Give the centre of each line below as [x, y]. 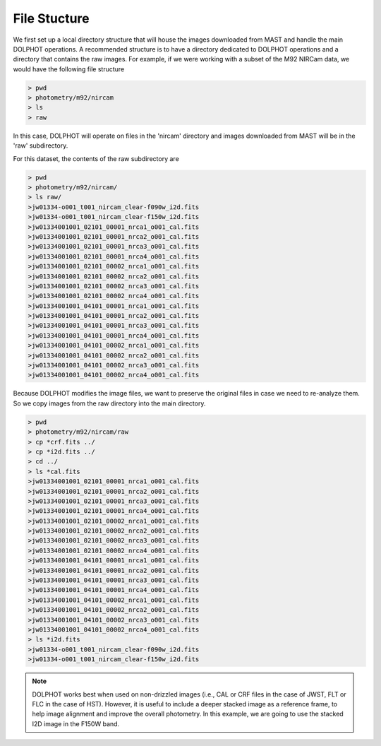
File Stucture [51, 18]
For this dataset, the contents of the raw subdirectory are [96, 158]
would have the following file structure [69, 69]
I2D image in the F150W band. [76, 723]
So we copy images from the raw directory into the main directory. [109, 403]
